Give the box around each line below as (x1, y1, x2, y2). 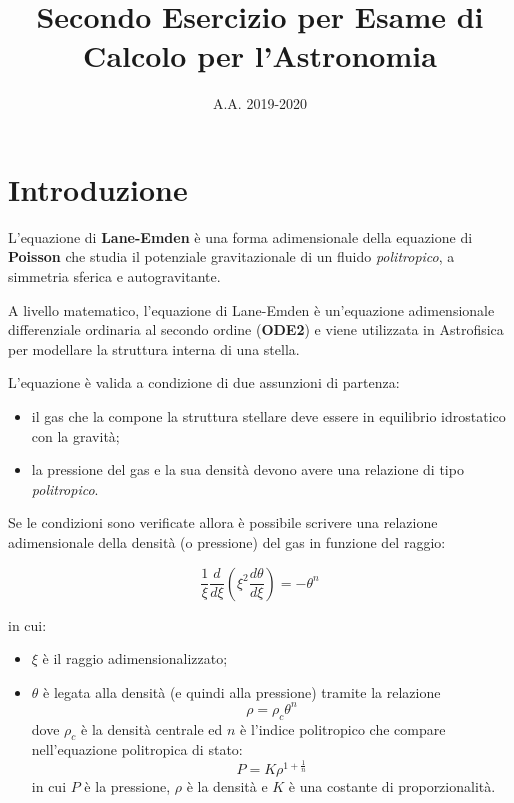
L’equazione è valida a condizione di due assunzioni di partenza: (8, 372, 400, 393)
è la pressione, (84, 775, 171, 796)
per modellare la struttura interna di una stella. (8, 338, 300, 359)
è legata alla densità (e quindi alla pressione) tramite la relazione (43, 681, 441, 702)
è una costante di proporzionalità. (288, 775, 496, 796)
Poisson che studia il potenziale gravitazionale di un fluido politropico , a (8, 246, 455, 267)
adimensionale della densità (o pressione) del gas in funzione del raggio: (8, 531, 446, 552)
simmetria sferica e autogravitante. (8, 266, 221, 287)
